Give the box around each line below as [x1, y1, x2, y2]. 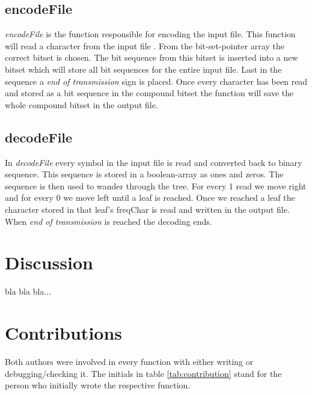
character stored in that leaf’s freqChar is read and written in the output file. [5, 203, 290, 215]
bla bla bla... [5, 285, 52, 298]
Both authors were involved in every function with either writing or [5, 355, 254, 367]
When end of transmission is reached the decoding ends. [5, 215, 212, 227]
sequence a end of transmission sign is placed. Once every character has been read [5, 75, 308, 87]
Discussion [5, 250, 93, 275]
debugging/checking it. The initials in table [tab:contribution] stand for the [5, 367, 282, 379]
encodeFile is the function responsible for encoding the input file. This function [5, 28, 296, 40]
